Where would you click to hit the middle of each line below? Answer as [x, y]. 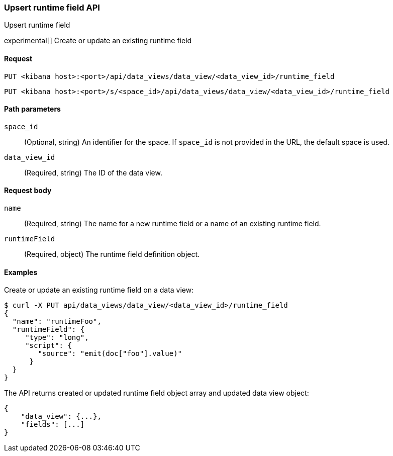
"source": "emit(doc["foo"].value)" [110, 354]
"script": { [48, 346]
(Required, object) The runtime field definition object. [112, 254]
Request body [28, 191]
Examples [21, 272]
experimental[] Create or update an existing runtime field [98, 41]
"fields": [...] [53, 425]
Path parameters [32, 109]
